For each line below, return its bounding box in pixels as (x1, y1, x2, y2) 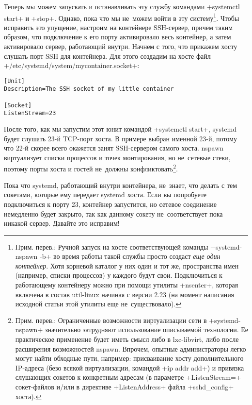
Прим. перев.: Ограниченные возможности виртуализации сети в (15, 315, 207, 325)
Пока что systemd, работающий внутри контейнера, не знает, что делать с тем (4, 180, 237, 190)
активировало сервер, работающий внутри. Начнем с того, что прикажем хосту (4, 41, 237, 51)
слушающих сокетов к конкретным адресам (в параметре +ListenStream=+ (15, 372, 241, 382)
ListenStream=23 (4, 110, 56, 117)
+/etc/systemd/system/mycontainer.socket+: (4, 60, 140, 70)
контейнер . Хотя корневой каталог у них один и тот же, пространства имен (15, 260, 239, 270)
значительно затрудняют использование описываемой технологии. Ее (45, 324, 249, 335)
